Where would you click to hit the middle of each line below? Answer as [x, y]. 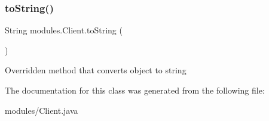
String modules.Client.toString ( [64, 30]
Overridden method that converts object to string [96, 70]
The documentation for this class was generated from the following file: [135, 90]
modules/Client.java [42, 110]
